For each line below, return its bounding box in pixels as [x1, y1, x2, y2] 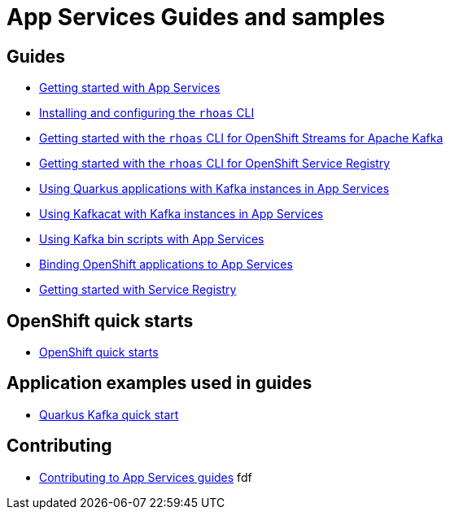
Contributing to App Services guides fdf [39, 470, 252, 484]
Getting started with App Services [39, 81, 221, 95]
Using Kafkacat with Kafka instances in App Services [39, 207, 324, 221]
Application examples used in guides [7, 373, 312, 394]
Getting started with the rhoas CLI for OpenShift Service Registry [39, 156, 391, 171]
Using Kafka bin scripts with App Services [39, 232, 264, 247]
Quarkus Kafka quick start [39, 407, 179, 422]
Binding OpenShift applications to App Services [39, 257, 293, 272]
